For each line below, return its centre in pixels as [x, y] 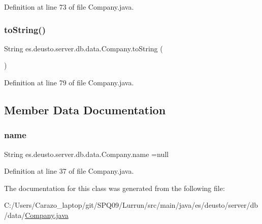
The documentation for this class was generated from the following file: [114, 188]
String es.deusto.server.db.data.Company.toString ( [84, 48]
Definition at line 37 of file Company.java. [69, 171]
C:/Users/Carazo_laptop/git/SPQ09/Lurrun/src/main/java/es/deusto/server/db [131, 205]
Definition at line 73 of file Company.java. [69, 7]
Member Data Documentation [85, 109]
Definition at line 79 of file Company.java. [69, 82]
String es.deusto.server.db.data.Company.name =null [86, 154]
